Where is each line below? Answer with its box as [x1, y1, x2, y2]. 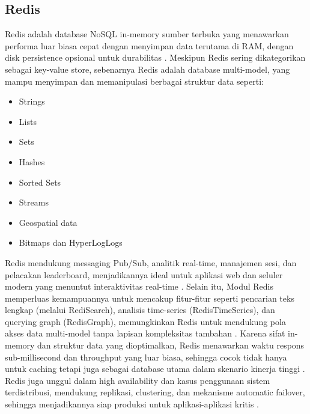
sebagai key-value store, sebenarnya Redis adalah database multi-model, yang [5, 62, 290, 75]
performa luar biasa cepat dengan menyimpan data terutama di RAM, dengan [5, 39, 294, 52]
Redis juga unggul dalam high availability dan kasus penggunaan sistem [5, 374, 270, 386]
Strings [19, 95, 45, 108]
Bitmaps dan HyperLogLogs [19, 236, 123, 249]
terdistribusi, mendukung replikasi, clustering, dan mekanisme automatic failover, [5, 386, 305, 398]
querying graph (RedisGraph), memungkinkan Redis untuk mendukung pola [5, 315, 286, 327]
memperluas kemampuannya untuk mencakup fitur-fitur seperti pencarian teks [5, 291, 294, 304]
